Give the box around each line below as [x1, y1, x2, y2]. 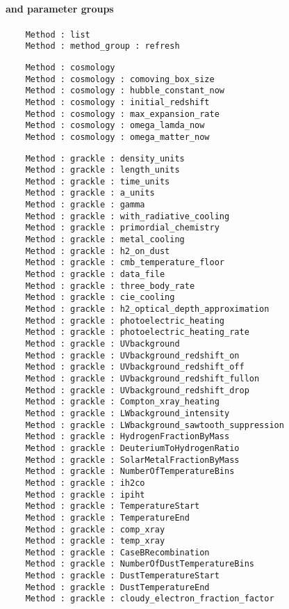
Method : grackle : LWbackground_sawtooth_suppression [25, 420, 284, 430]
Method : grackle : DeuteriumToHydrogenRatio [25, 443, 240, 453]
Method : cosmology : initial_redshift [25, 97, 210, 107]
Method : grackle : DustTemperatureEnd [25, 582, 210, 592]
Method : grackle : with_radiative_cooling [25, 211, 230, 221]
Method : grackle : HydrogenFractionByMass [25, 432, 230, 442]
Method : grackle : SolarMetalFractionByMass [25, 454, 240, 465]
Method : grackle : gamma [25, 200, 145, 210]
